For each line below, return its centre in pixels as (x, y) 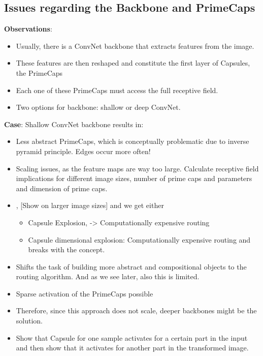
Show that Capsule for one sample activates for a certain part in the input (132, 337)
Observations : (28, 29)
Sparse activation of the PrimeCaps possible (85, 293)
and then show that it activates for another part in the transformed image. (132, 348)
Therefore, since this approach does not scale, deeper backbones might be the (136, 310)
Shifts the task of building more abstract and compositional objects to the (131, 266)
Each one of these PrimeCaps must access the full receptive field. (117, 90)
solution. (29, 321)
